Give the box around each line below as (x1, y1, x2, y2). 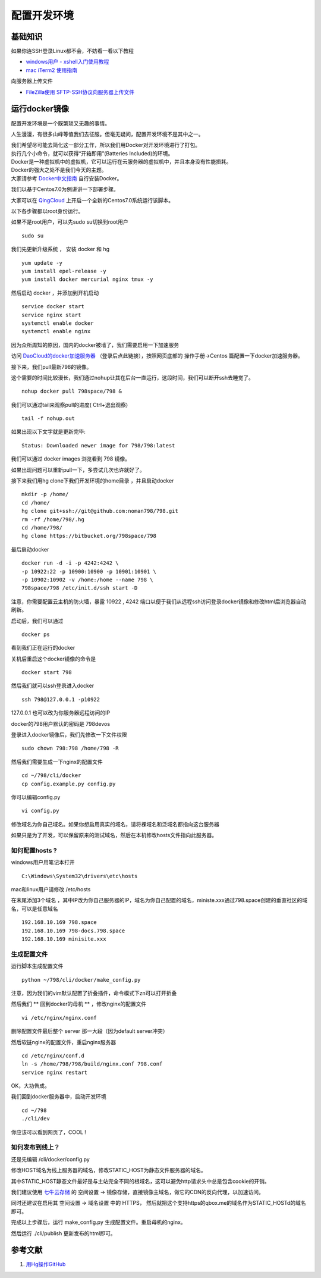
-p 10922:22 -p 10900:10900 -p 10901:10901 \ (21, 568, 157, 575)
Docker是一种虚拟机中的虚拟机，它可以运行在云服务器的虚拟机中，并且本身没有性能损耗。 (11, 158, 232, 165)
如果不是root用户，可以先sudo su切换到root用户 (11, 218, 129, 225)
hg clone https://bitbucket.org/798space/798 (21, 532, 157, 540)
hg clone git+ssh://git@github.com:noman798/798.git (21, 508, 178, 515)
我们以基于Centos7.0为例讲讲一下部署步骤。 (11, 186, 119, 193)
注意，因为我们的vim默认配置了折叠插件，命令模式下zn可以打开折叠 (11, 989, 177, 997)
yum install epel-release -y (21, 268, 106, 274)
